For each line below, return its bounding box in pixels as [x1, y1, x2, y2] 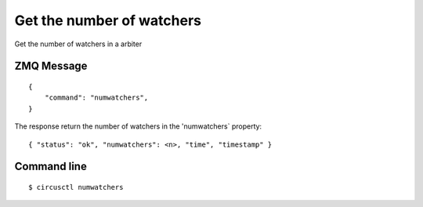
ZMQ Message [14, 60, 88, 73]
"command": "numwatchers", [44, 93, 149, 102]
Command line [14, 160, 88, 173]
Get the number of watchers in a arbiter [14, 39, 143, 49]
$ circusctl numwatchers [28, 183, 124, 191]
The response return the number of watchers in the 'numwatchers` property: [14, 122, 262, 131]
